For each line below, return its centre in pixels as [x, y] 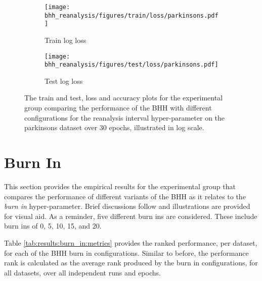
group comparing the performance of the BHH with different [118, 108]
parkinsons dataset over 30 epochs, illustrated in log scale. [114, 127]
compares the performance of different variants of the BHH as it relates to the [125, 196]
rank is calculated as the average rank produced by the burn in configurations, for [131, 263]
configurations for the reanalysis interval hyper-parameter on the [125, 117]
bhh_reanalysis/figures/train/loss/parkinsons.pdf [132, 15]
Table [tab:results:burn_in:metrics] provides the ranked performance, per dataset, [131, 242]
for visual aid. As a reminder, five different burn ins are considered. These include [131, 216]
